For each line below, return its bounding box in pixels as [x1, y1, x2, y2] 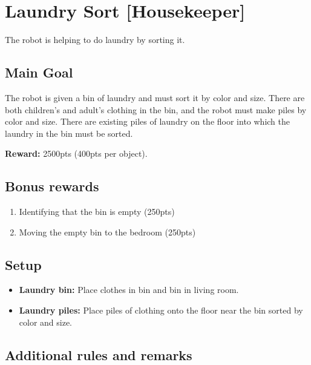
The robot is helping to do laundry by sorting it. [5, 33, 185, 46]
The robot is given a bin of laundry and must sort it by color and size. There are [5, 91, 305, 104]
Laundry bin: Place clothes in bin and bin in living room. [19, 283, 239, 296]
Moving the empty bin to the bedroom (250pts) [19, 225, 196, 238]
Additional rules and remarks [5, 345, 192, 364]
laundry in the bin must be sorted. [5, 127, 133, 139]
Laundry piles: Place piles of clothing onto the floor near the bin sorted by [19, 304, 303, 317]
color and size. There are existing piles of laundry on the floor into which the [5, 115, 290, 128]
